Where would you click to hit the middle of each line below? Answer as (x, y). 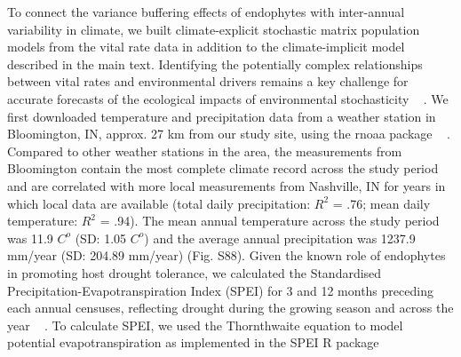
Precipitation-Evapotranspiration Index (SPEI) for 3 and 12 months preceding (220, 290)
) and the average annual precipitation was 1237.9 (280, 238)
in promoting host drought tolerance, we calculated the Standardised (195, 272)
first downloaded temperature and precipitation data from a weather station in (222, 116)
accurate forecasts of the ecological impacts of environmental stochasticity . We (228, 98)
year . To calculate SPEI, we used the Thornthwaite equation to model (205, 325)
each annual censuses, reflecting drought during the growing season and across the (230, 308)
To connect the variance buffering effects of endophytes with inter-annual (206, 12)
